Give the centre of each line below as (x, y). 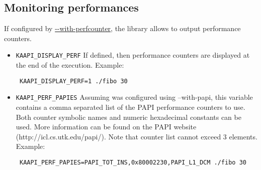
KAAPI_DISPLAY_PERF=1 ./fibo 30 (73, 81)
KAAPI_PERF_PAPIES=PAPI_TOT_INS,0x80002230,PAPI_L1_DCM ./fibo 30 (133, 162)
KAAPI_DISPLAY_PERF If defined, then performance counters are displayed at (133, 55)
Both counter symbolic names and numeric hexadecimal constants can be (128, 117)
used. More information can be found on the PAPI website (106, 127)
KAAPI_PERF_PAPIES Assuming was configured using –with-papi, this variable (134, 97)
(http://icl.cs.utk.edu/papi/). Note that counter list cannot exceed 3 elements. (137, 136)
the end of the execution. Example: (70, 65)
